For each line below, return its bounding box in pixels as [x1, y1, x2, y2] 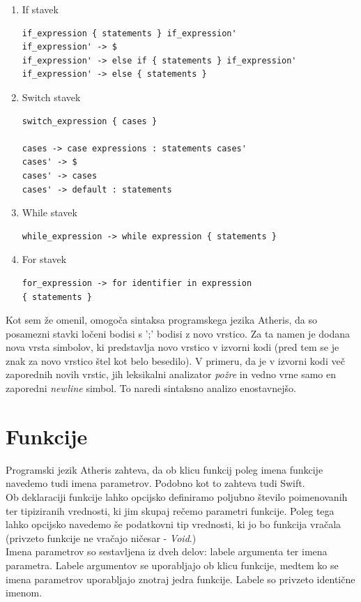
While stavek [22, 205, 77, 220]
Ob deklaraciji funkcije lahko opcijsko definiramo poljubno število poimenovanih [6, 489, 348, 504]
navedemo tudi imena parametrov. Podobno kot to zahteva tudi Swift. [6, 476, 305, 490]
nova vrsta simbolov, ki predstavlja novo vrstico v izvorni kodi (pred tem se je [6, 340, 339, 354]
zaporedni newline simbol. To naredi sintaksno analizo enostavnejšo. [6, 381, 296, 396]
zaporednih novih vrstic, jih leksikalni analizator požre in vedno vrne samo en [6, 367, 336, 382]
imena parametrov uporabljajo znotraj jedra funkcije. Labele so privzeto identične [6, 571, 355, 586]
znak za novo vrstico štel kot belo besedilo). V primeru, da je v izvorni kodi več [6, 353, 345, 368]
